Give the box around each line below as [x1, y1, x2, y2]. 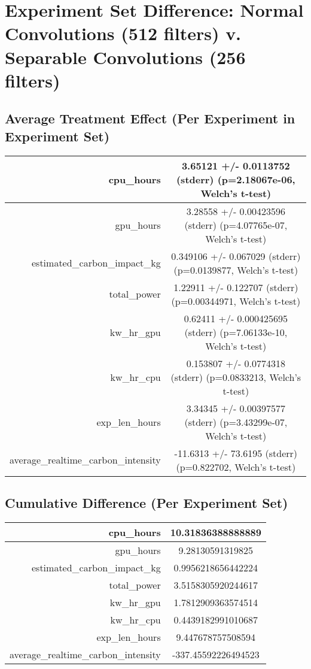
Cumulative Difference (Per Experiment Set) [5, 493, 288, 511]
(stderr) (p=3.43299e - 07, [184, 414, 288, 429]
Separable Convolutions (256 [5, 44, 246, 69]
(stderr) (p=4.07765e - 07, [184, 217, 288, 232]
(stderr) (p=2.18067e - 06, [176, 172, 295, 186]
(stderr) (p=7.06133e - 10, [184, 325, 288, 339]
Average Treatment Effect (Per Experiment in [5, 109, 295, 128]
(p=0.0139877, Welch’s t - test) [173, 262, 298, 277]
